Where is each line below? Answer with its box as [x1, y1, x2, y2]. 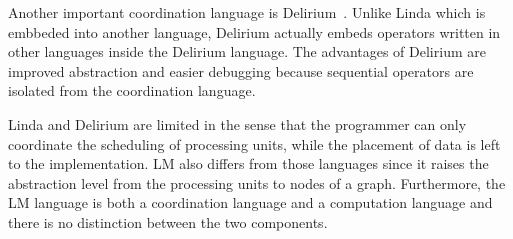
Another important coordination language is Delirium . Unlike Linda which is [8, 2, 486, 22]
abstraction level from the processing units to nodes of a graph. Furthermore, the [8, 172, 506, 193]
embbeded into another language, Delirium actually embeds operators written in [8, 21, 501, 42]
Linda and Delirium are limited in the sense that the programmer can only [8, 113, 467, 134]
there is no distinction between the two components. [8, 211, 328, 232]
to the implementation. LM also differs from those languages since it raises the [8, 153, 489, 174]
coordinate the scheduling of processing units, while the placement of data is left [8, 133, 501, 154]
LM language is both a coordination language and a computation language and [8, 192, 493, 213]
